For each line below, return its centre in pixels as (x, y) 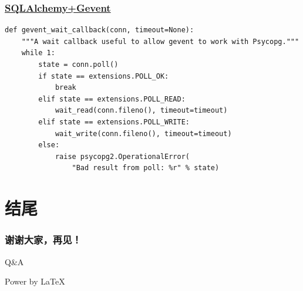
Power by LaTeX (35, 281)
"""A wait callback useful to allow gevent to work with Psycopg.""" (160, 41)
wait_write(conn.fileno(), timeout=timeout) (143, 133)
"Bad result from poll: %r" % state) (146, 168)
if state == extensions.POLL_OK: (104, 76)
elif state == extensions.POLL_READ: (112, 99)
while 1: (38, 53)
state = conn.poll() (78, 65)
